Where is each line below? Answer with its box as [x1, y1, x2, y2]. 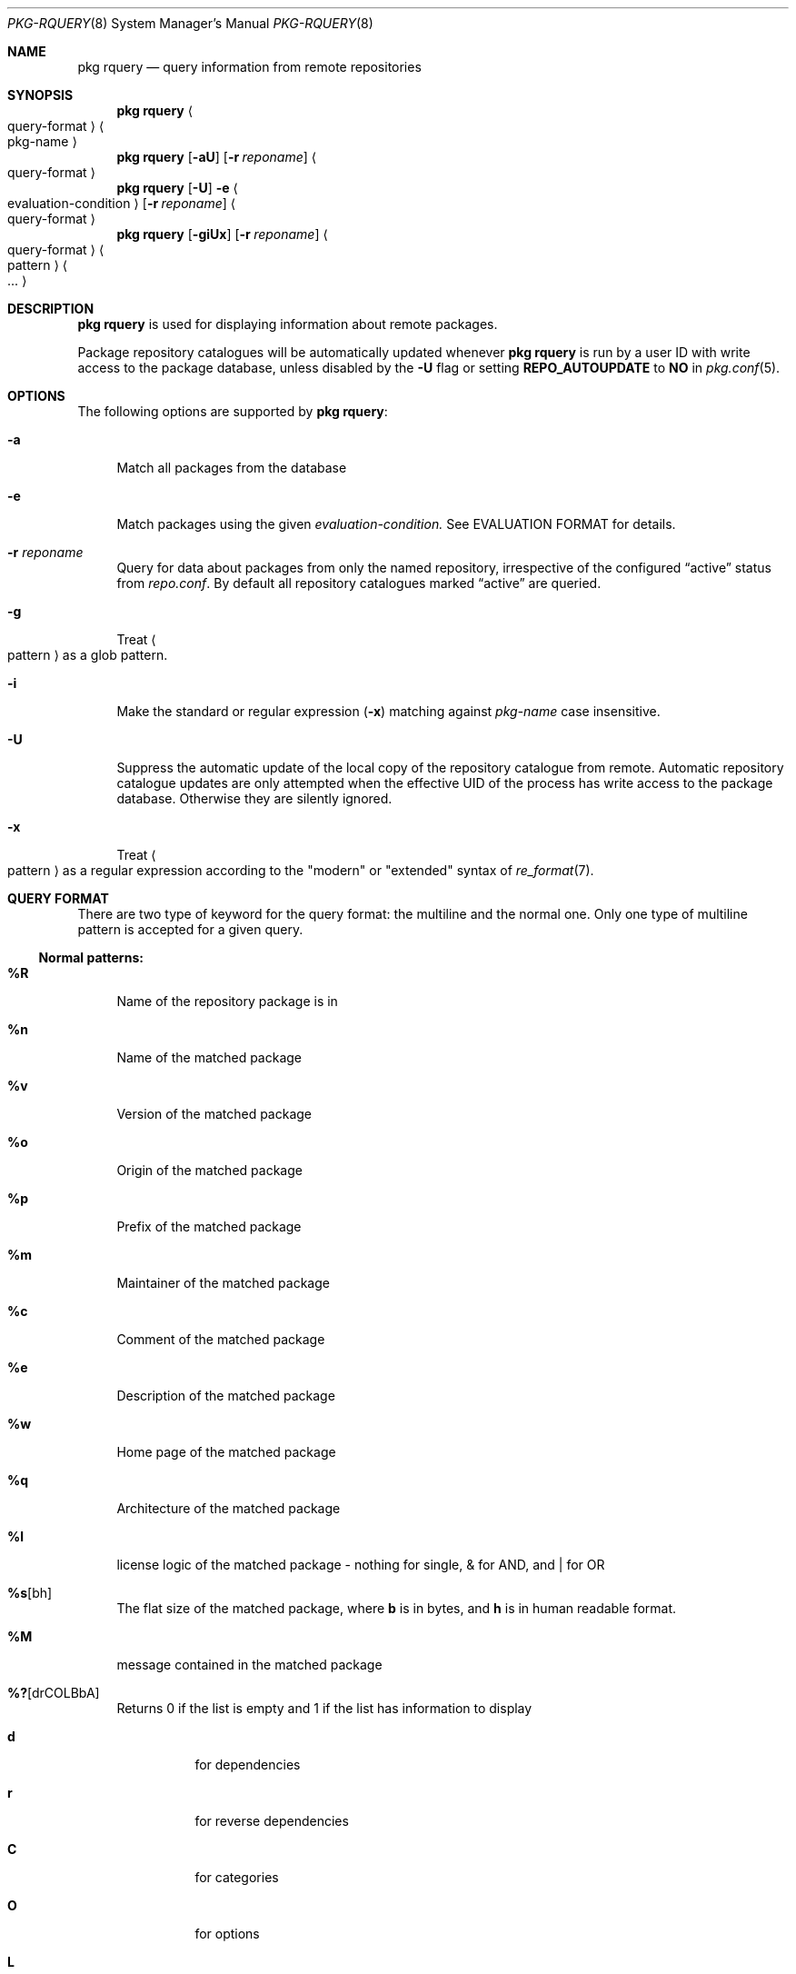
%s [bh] [7, 1585, 53, 1600]
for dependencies [194, 1757, 301, 1772]
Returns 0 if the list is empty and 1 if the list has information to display [116, 1700, 532, 1716]
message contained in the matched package [116, 1657, 383, 1672]
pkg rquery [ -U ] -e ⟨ [116, 180, 238, 195]
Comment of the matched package [116, 1331, 325, 1347]
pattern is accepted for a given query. [77, 922, 303, 937]
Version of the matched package [116, 1106, 313, 1122]
